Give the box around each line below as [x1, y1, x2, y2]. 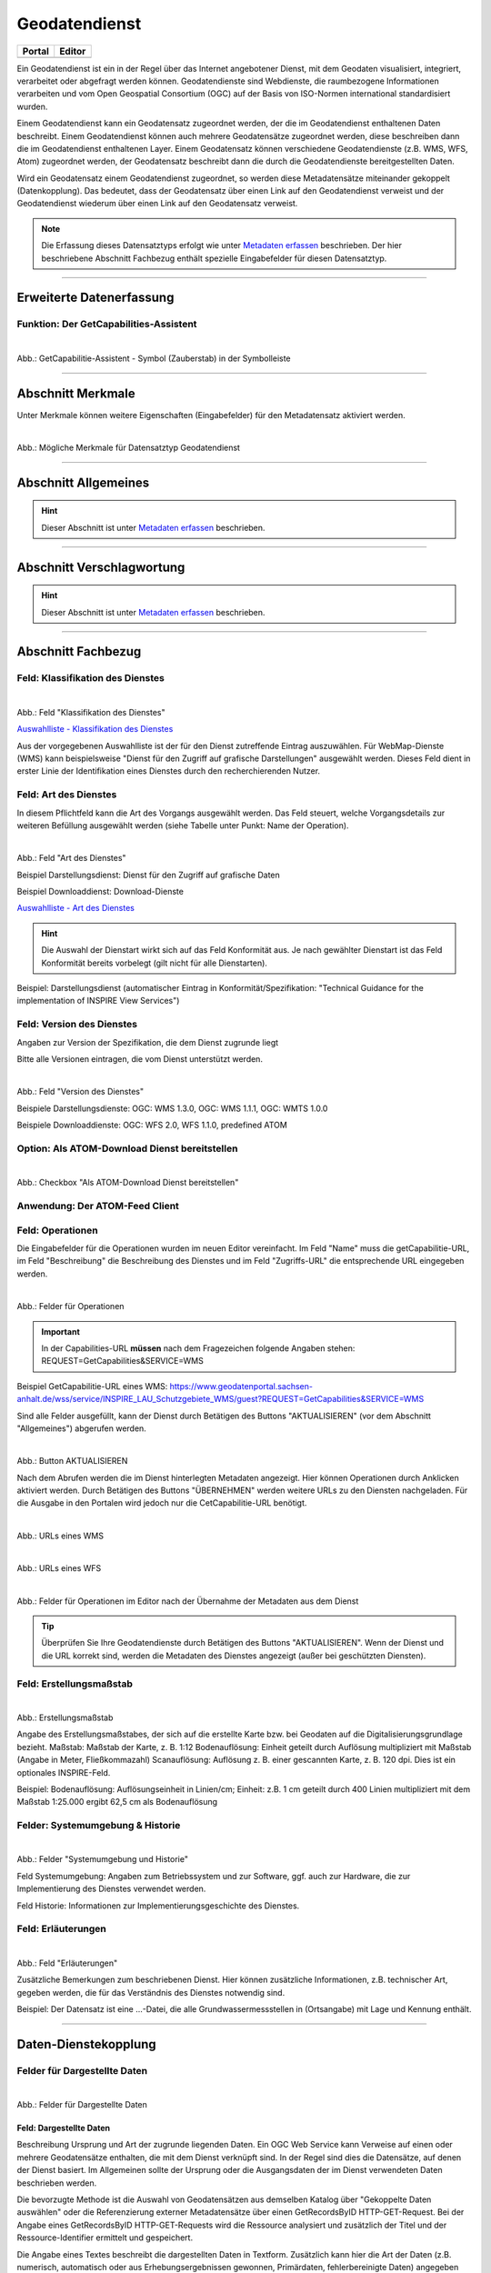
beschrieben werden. [16, 2178, 97, 2188]
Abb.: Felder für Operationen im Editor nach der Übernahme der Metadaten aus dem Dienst [16, 1596, 359, 1607]
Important [41, 1326, 81, 1337]
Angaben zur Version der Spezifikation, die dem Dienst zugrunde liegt [16, 1036, 279, 1047]
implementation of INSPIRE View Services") [16, 996, 180, 1006]
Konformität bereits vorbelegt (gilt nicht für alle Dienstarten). [41, 957, 268, 968]
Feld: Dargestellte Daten [16, 2123, 111, 2134]
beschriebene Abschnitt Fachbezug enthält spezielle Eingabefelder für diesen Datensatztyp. [41, 253, 387, 264]
